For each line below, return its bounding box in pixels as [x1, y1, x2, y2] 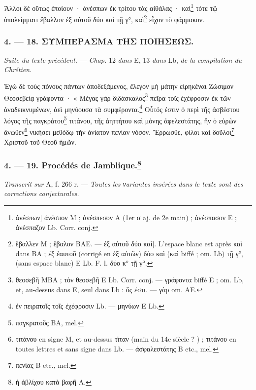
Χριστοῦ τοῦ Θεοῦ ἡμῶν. [4, 136, 76, 147]
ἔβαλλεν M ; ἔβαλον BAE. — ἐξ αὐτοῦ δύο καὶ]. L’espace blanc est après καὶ [15, 238, 242, 249]
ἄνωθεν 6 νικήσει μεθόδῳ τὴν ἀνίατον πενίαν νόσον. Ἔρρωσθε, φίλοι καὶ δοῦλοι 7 [4, 125, 234, 137]
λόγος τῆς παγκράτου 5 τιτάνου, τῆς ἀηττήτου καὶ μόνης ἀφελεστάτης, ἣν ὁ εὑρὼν [4, 114, 237, 125]
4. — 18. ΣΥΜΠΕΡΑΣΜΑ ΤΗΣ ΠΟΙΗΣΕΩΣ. [4, 35, 194, 47]
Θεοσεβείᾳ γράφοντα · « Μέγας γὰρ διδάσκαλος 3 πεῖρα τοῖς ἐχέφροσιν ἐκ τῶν [4, 91, 231, 103]
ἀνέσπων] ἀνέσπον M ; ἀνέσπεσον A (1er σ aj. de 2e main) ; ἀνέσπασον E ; [15, 212, 237, 222]
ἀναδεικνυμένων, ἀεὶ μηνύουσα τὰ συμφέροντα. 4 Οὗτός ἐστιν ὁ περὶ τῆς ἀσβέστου [4, 102, 240, 114]
